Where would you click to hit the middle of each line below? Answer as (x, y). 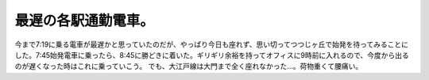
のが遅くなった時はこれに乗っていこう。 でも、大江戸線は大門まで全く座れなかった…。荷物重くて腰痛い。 (189, 67)
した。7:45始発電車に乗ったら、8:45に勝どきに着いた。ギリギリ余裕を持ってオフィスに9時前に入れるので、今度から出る (212, 55)
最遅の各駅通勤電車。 (85, 21)
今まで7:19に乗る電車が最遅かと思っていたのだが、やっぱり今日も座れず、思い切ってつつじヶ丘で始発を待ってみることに (212, 44)
